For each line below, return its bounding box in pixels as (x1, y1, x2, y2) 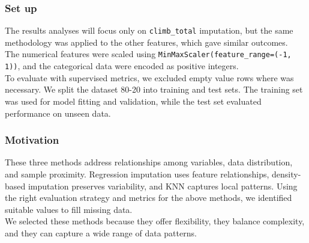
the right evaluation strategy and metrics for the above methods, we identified (5, 191, 292, 204)
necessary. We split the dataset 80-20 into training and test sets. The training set (5, 83, 303, 96)
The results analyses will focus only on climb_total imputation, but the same (5, 24, 293, 37)
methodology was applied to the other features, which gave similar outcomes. (5, 35, 288, 48)
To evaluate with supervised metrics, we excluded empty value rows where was (5, 71, 294, 84)
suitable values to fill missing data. (5, 203, 133, 215)
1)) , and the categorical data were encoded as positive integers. (5, 60, 239, 72)
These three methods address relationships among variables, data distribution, (5, 156, 293, 168)
